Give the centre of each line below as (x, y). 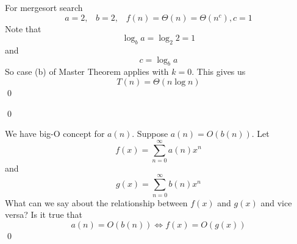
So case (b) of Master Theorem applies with (87, 71)
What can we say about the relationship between (96, 202)
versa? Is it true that (44, 214)
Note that (23, 28)
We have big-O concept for (55, 134)
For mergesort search (44, 7)
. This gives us (219, 71)
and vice (276, 202)
